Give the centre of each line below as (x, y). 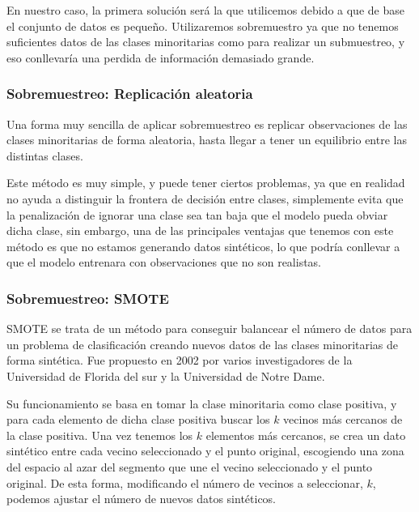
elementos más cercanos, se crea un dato (306, 435)
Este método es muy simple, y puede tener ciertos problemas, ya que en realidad (206, 183)
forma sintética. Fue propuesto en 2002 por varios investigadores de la (180, 360)
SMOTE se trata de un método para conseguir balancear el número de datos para (209, 329)
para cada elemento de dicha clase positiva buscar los (138, 419)
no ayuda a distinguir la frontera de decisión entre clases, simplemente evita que (205, 198)
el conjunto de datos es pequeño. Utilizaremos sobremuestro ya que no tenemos (203, 26)
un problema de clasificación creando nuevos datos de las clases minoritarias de (203, 344)
